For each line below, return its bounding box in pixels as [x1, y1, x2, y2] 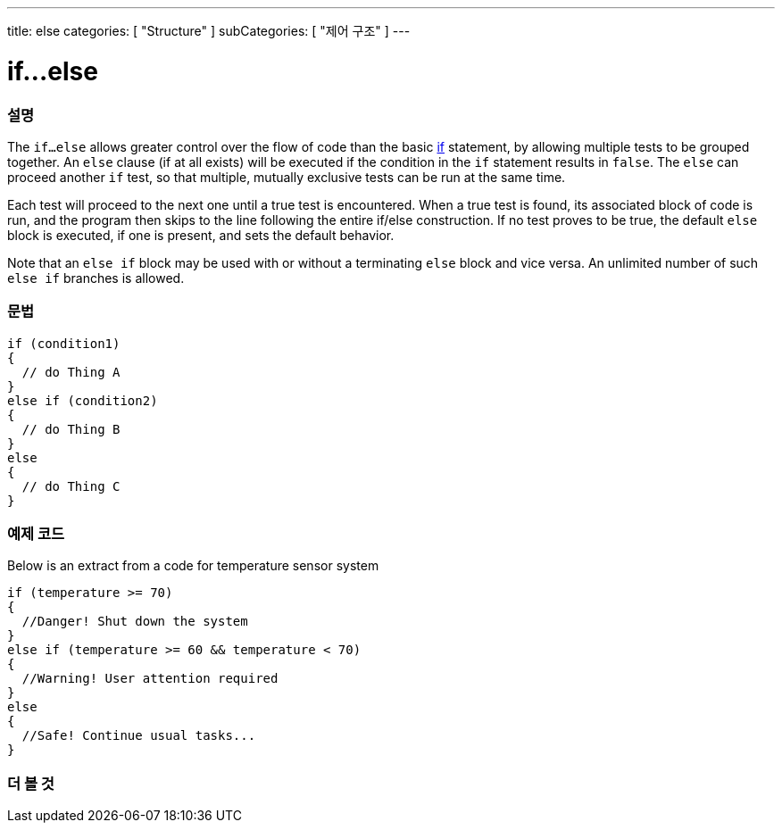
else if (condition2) [7, 393, 158, 408]
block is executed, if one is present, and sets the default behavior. [7, 227, 395, 243]
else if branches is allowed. [7, 270, 185, 286]
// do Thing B [21, 421, 121, 436]
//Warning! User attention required [21, 671, 279, 686]
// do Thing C [21, 478, 121, 494]
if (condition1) [7, 336, 121, 351]
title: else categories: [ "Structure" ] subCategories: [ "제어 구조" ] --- [7, 23, 411, 38]
